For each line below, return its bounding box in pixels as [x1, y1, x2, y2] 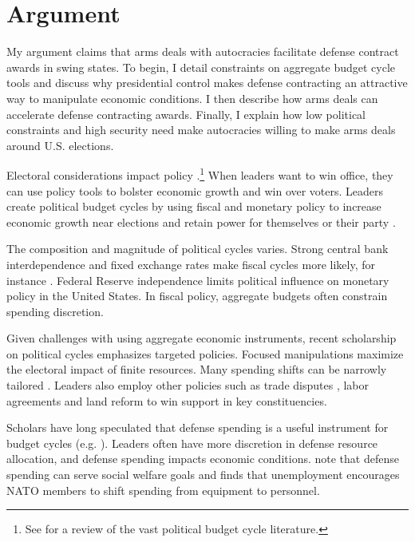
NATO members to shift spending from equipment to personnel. [6, 481, 320, 498]
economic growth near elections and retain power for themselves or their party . [6, 213, 396, 230]
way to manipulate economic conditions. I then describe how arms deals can [6, 89, 378, 106]
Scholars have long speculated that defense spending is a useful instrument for [6, 419, 389, 436]
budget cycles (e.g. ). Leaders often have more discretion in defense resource [6, 434, 378, 451]
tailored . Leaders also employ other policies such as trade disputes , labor [6, 377, 369, 394]
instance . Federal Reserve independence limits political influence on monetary [6, 271, 389, 288]
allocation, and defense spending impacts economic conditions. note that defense [6, 450, 399, 467]
